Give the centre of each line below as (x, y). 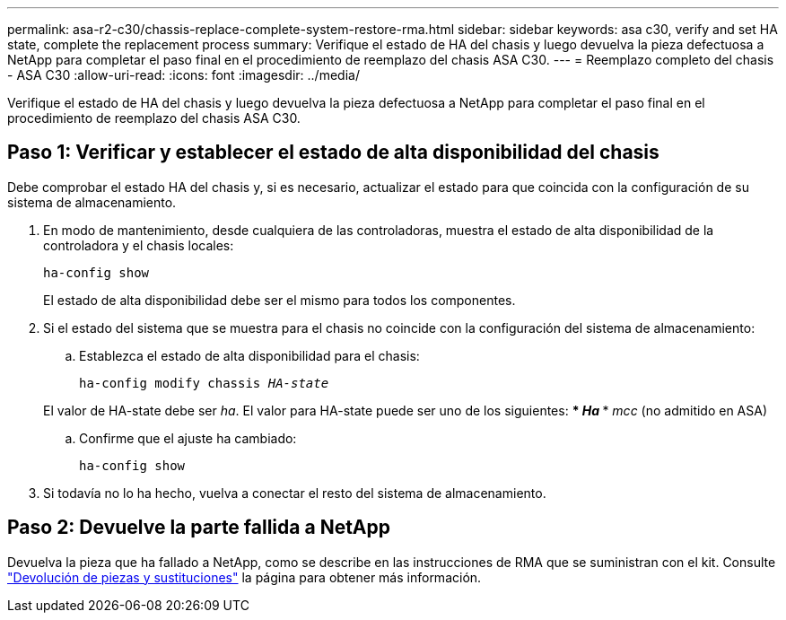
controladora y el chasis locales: (139, 245)
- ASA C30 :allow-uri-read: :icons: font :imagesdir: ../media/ (183, 75)
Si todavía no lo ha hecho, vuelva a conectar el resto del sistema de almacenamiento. (295, 493)
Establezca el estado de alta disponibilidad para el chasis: (249, 355)
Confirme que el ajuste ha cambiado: (188, 438)
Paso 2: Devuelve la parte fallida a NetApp (199, 528)
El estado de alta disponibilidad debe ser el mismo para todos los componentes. (279, 300)
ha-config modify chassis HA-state (204, 383)
